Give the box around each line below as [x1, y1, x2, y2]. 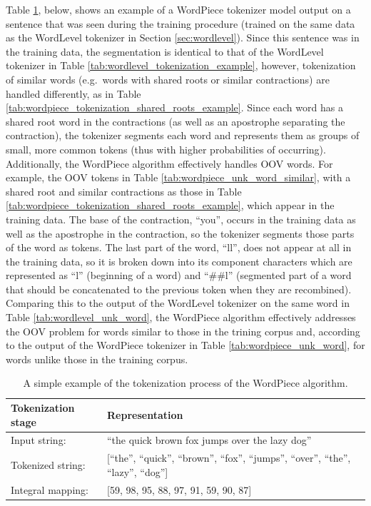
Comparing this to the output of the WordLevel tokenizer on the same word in [6, 295, 350, 310]
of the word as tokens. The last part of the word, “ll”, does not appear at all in [6, 240, 352, 255]
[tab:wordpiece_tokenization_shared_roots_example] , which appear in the [6, 198, 335, 213]
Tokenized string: [11, 457, 86, 472]
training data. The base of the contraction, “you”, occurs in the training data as [6, 211, 356, 226]
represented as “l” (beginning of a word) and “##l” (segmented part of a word [6, 268, 352, 283]
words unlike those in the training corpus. [6, 351, 188, 366]
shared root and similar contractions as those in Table [6, 183, 242, 198]
